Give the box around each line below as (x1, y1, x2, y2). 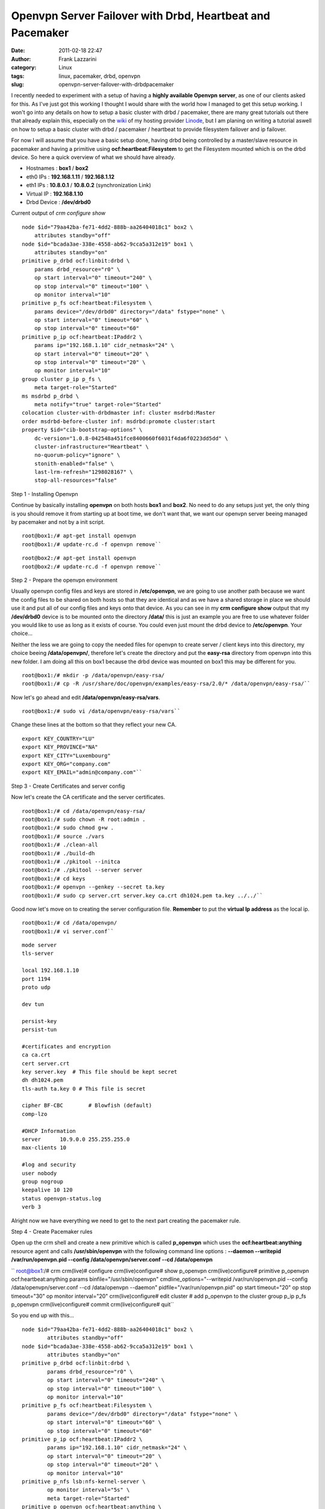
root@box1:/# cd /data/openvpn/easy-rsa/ (22, 808, 146, 814)
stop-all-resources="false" (34, 477, 117, 484)
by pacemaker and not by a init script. (11, 518, 105, 526)
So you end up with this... (11, 1312, 75, 1319)
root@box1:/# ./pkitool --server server (22, 867, 143, 873)
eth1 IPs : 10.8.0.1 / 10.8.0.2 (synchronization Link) (26, 182, 152, 189)
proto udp (22, 984, 51, 991)
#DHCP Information (22, 1128, 76, 1134)
